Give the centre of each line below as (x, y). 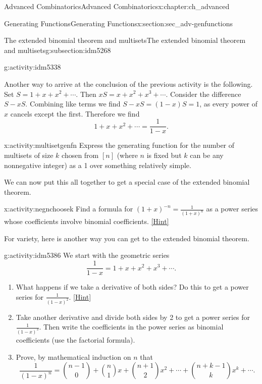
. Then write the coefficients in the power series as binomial (131, 327)
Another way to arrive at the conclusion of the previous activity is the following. (128, 84)
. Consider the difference (203, 94)
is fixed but (164, 155)
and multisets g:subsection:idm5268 (58, 50)
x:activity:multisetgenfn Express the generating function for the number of (119, 145)
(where (127, 155)
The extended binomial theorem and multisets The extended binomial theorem (125, 40)
